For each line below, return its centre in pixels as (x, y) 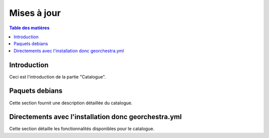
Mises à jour (35, 13)
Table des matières (29, 28)
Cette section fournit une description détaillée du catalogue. (71, 103)
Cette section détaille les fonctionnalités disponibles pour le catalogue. (82, 129)
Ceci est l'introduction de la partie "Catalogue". (58, 76)
